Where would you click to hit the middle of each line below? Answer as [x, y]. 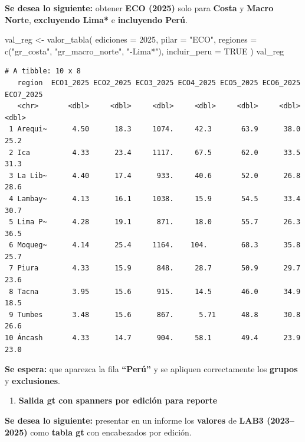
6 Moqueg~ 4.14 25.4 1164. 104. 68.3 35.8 [155, 245]
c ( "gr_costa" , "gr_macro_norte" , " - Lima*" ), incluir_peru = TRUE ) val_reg [145, 51]
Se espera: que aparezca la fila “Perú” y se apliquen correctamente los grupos [151, 369]
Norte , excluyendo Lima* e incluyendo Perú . [96, 19]
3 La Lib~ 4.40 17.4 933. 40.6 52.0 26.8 [155, 175]
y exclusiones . [32, 380]
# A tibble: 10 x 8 [43, 71]
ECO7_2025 [24, 94]
